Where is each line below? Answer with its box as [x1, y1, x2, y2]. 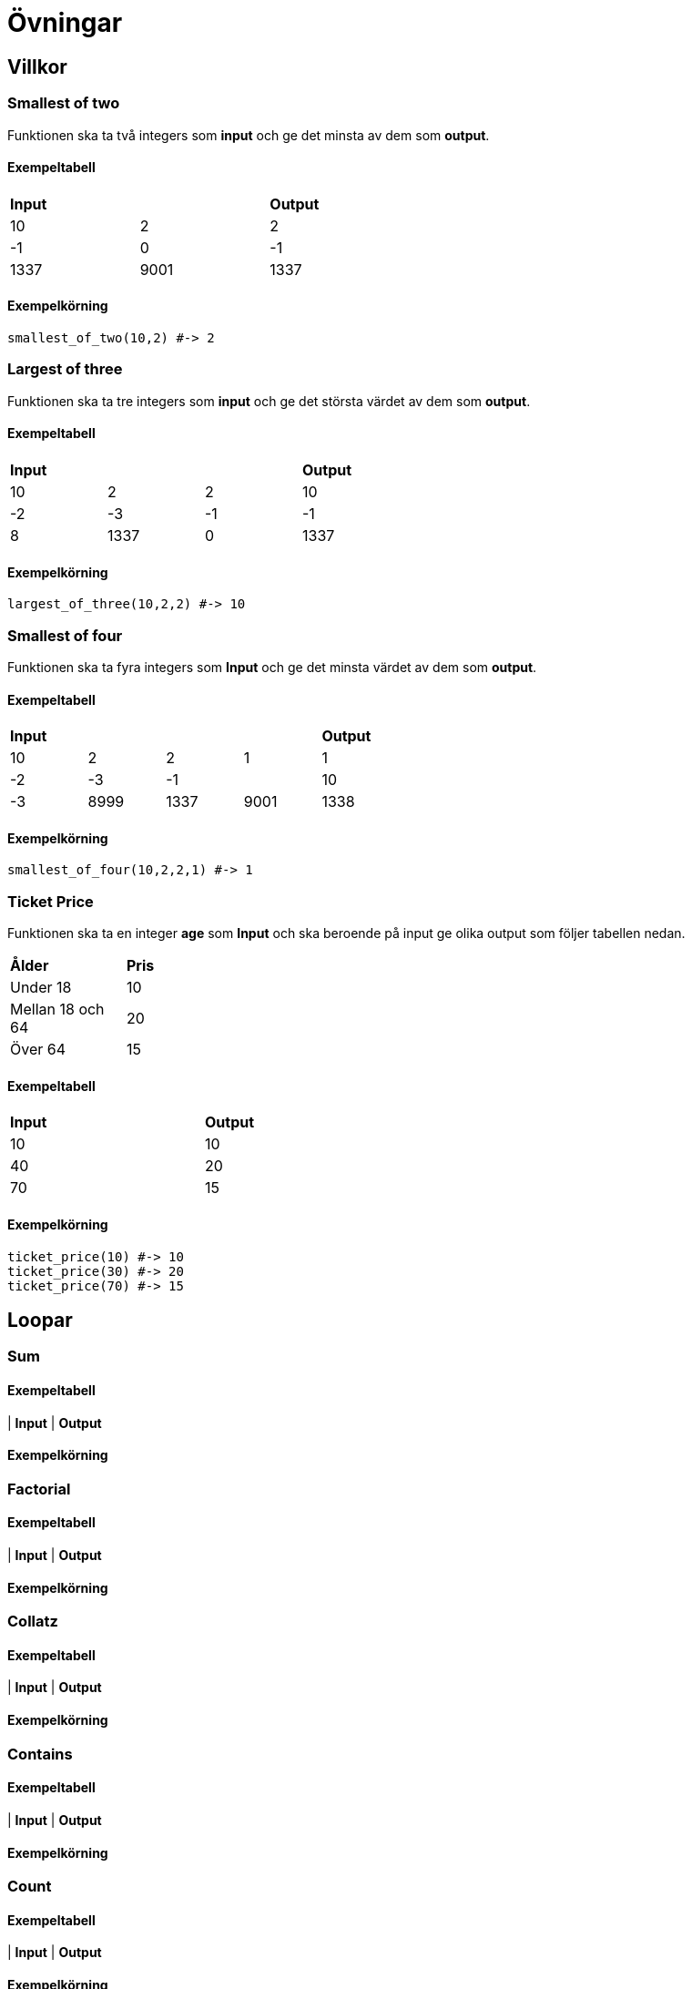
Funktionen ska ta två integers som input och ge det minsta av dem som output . [7, 127, 490, 143]
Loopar [7, 1308, 73, 1331]
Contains [7, 1744, 73, 1763]
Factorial [7, 1479, 71, 1498]
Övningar [7, 7, 123, 38]
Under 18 [10, 978, 72, 997]
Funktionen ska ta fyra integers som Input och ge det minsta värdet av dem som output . [7, 658, 537, 675]
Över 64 [10, 1040, 66, 1059]
